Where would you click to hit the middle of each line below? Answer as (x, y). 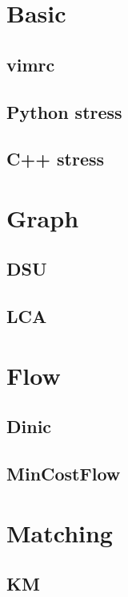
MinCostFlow (64, 474)
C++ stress (56, 159)
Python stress (64, 111)
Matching (60, 532)
